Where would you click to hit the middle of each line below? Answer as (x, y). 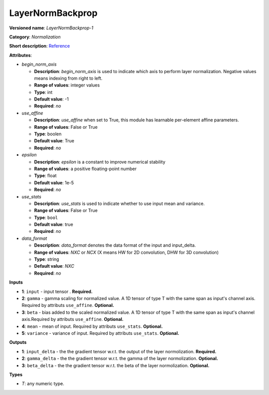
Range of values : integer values (67, 85)
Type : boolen (48, 134)
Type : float (45, 176)
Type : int (43, 92)
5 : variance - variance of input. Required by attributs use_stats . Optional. (100, 333)
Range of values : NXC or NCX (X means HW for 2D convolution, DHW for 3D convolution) (127, 252)
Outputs (18, 342)
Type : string (47, 259)
